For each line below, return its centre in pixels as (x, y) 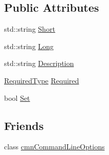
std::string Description (39, 63)
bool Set (17, 97)
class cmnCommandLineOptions (54, 147)
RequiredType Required (42, 80)
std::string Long (29, 46)
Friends (24, 125)
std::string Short (30, 29)
